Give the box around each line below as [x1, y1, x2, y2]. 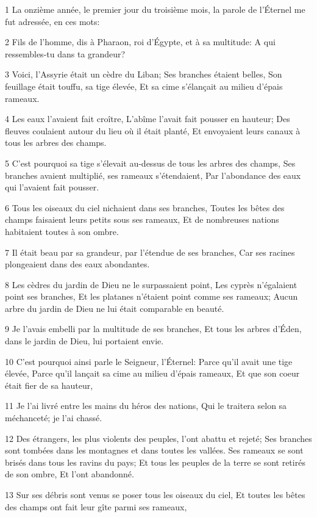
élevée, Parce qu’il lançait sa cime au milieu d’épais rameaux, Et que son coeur [5, 367, 300, 380]
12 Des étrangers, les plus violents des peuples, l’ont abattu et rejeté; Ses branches [5, 432, 312, 444]
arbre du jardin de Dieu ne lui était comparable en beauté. [5, 302, 224, 314]
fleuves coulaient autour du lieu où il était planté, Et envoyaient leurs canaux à [5, 124, 301, 137]
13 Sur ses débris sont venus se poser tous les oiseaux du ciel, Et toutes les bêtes [5, 488, 305, 501]
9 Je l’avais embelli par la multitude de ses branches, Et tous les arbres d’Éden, [5, 322, 302, 335]
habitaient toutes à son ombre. [5, 225, 119, 237]
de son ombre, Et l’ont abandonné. [5, 468, 134, 480]
